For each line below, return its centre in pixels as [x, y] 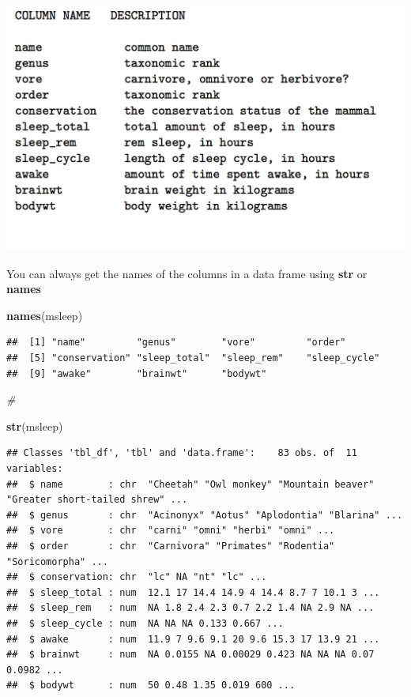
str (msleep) [35, 426]
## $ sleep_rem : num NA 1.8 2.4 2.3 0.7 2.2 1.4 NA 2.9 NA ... [190, 608]
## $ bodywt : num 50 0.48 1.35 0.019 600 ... [151, 686]
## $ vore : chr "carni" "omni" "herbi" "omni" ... [171, 531]
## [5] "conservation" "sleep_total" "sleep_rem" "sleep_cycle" [193, 358]
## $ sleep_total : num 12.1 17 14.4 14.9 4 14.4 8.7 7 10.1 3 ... [193, 592]
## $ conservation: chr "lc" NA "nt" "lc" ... [137, 577]
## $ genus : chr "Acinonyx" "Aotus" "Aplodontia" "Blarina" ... [205, 515]
